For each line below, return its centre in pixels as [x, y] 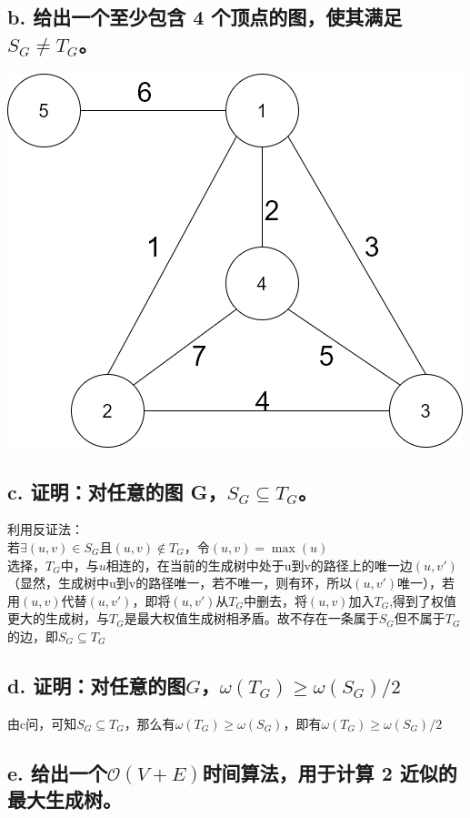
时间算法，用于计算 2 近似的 [330, 772]
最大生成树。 [65, 799]
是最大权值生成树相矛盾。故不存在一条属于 [251, 618]
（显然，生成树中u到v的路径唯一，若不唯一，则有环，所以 [180, 583]
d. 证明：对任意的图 [97, 685]
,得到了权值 [423, 600]
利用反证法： [45, 529]
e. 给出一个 [57, 772]
